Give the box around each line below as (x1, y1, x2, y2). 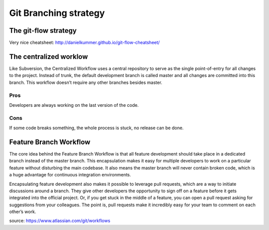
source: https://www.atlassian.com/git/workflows (9, 218, 111, 224)
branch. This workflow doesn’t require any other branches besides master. (9, 79, 162, 85)
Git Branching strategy (9, 7, 105, 18)
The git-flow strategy (9, 26, 77, 35)
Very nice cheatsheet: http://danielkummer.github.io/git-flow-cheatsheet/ (9, 40, 160, 46)
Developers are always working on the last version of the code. (9, 102, 139, 108)
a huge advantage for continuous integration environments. (9, 172, 132, 178)
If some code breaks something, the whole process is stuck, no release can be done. (9, 125, 184, 131)
